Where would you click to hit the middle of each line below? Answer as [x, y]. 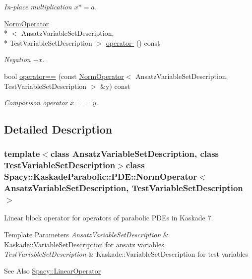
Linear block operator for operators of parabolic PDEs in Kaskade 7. [109, 218]
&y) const [115, 86]
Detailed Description [58, 129]
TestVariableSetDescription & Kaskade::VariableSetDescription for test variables [126, 254]
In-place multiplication [38, 6]
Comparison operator [36, 103]
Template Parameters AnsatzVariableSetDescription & [86, 235]
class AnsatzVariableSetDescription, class [135, 154]
